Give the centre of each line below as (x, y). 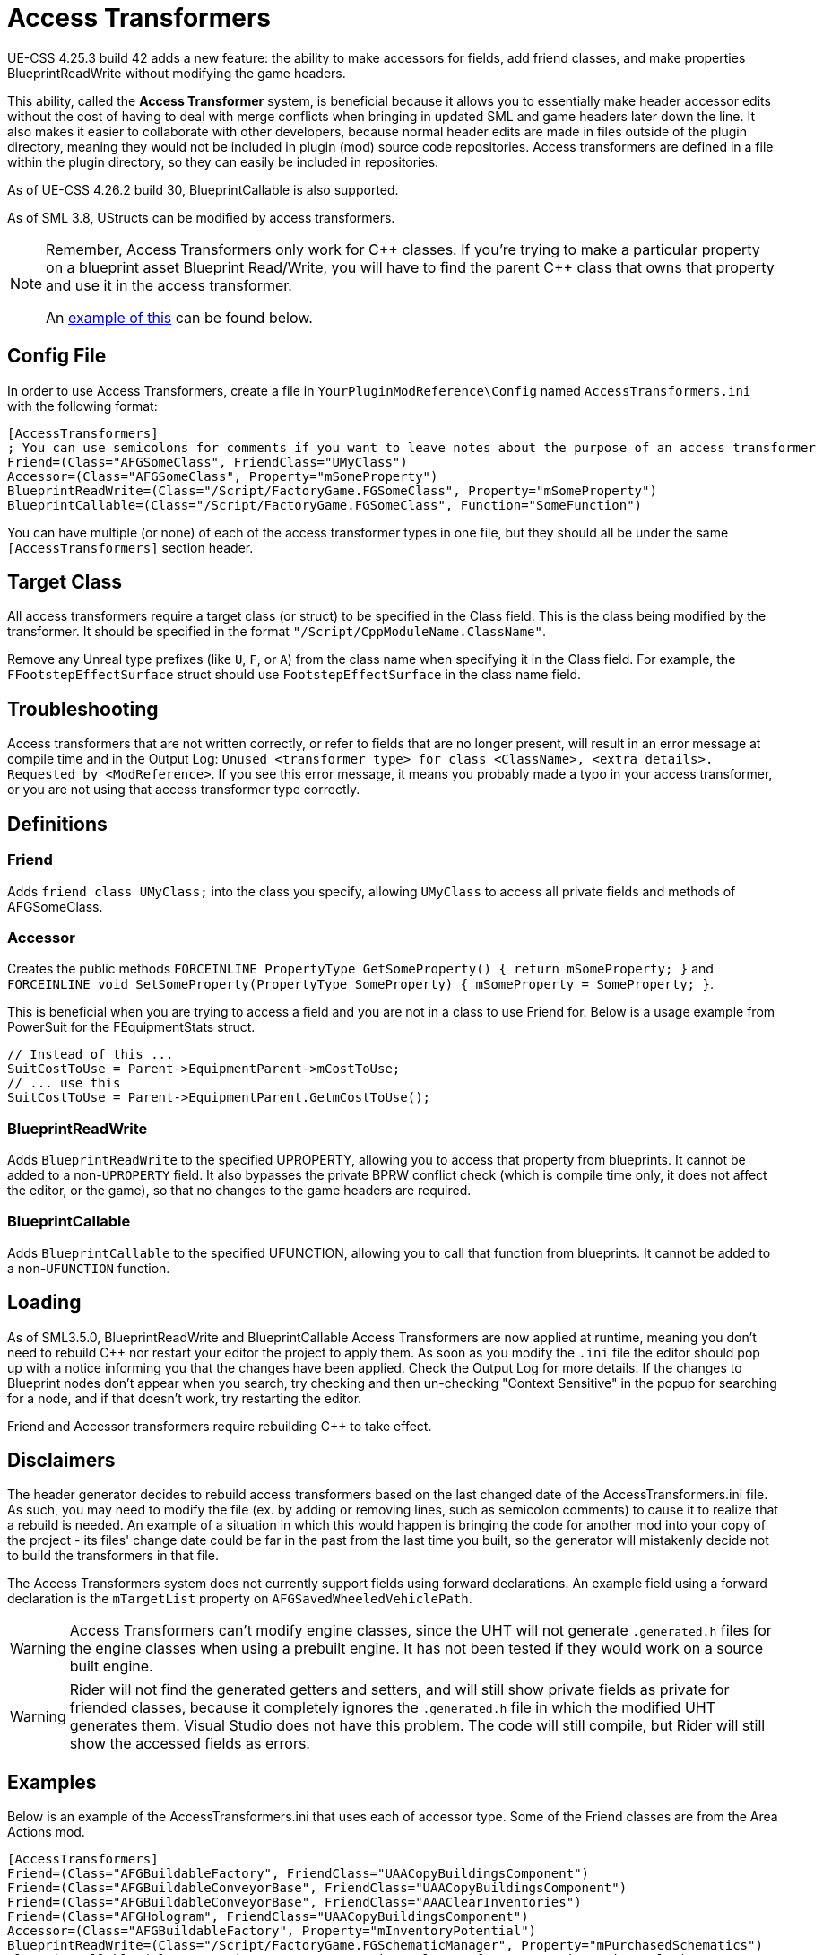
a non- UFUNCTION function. (89, 1268)
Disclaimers (61, 1461)
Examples (52, 1782)
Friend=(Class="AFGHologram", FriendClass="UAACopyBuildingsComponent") (268, 1917)
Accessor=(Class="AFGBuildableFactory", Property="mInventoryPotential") (272, 1931)
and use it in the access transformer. (169, 285)
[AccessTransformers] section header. (130, 547)
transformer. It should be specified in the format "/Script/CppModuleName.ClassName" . (277, 632)
